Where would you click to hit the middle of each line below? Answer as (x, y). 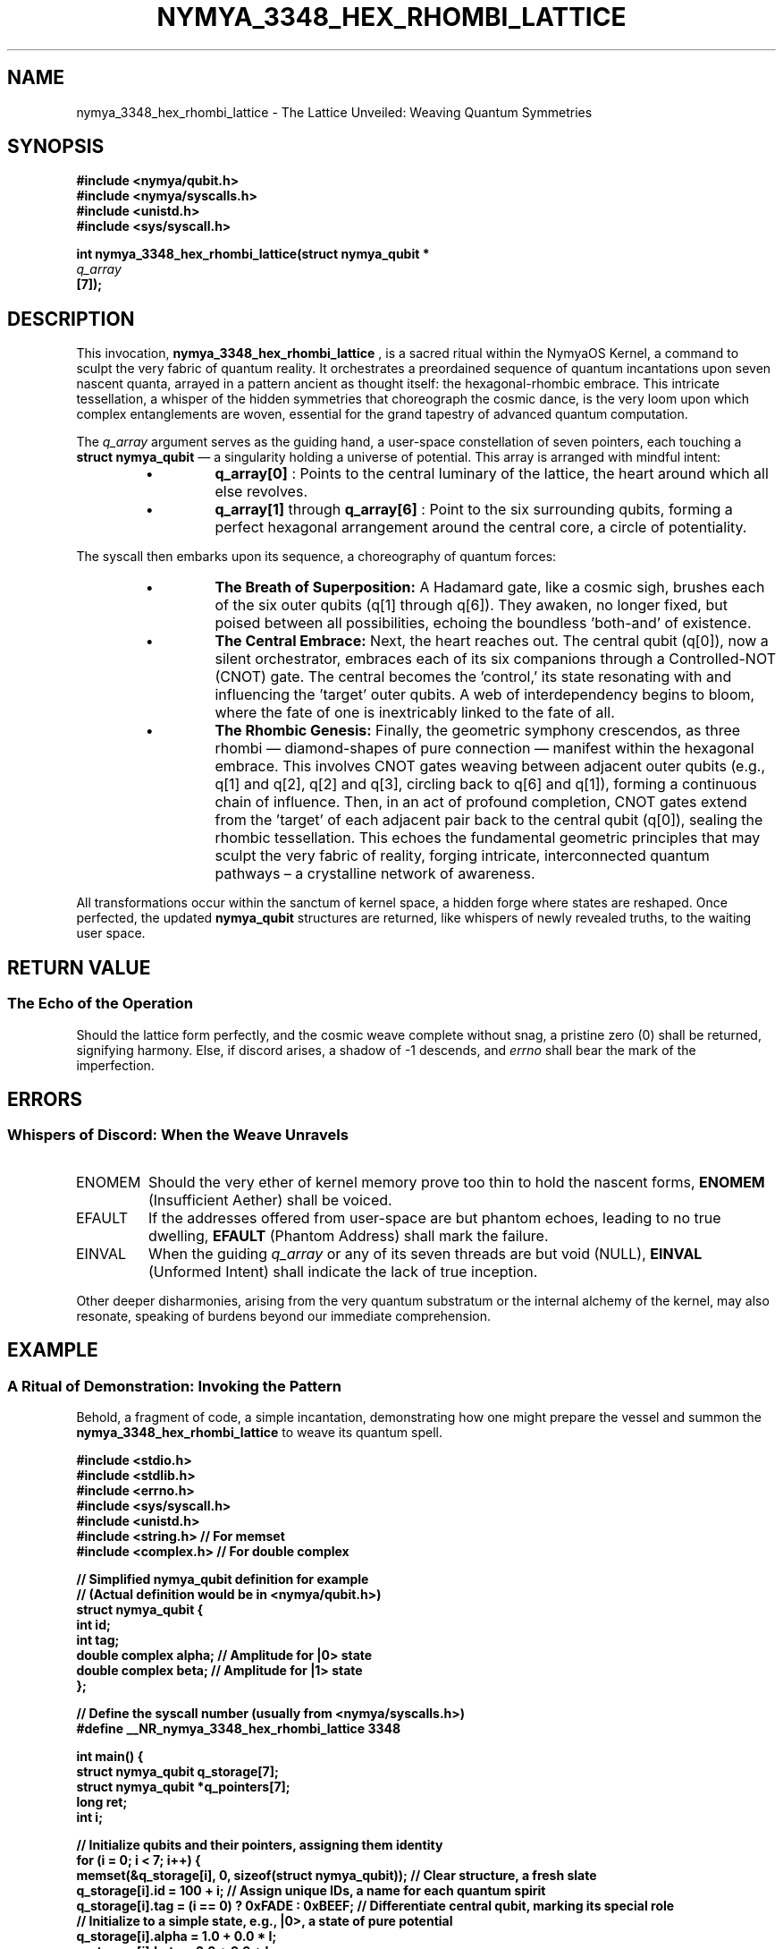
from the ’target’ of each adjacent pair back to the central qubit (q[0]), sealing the (489, 820)
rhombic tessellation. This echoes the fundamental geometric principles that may (488, 838)
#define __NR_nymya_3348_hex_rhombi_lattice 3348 (239, 1728)
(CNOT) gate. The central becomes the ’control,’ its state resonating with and (473, 677)
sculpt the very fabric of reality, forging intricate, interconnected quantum (462, 856)
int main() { (110, 1756)
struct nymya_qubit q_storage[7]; (177, 1771)
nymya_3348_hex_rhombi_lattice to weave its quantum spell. (259, 1432)
